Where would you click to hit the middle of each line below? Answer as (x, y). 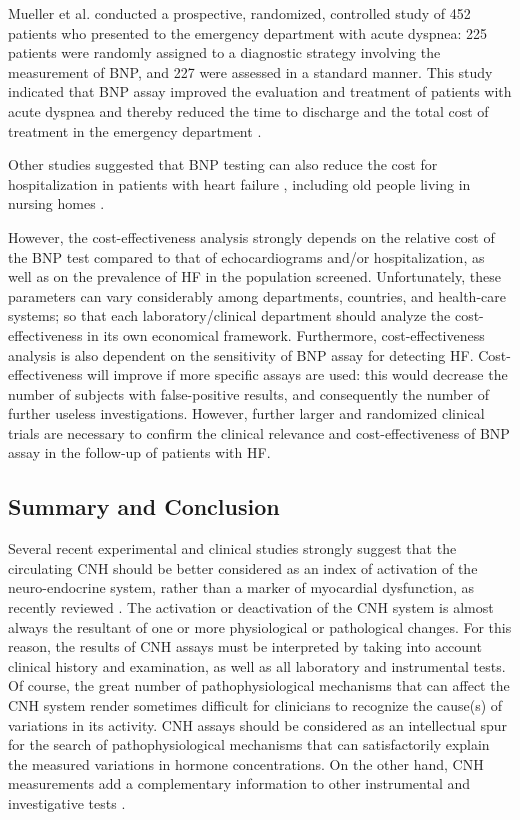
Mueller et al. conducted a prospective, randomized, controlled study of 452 (239, 13)
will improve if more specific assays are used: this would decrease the (297, 374)
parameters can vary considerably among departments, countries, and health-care (257, 295)
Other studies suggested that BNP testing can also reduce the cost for (223, 164)
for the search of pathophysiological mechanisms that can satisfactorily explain (249, 744)
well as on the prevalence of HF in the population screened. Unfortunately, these (254, 276)
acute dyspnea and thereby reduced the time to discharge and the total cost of (248, 110)
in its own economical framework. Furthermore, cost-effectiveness (286, 334)
